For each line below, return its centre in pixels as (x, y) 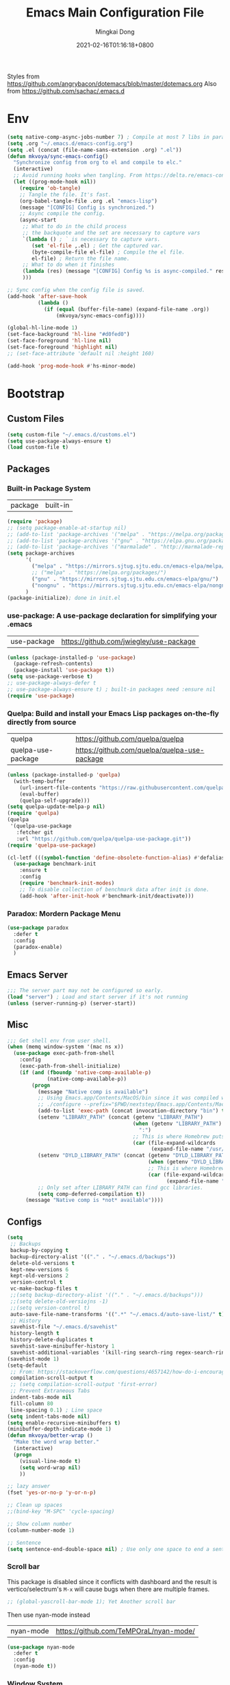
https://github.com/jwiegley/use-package (129, 641)
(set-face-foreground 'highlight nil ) (62, 347)
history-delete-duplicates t (52, 1340)
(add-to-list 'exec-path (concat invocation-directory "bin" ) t (131, 1111)
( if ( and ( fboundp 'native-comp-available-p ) (86, 1072)
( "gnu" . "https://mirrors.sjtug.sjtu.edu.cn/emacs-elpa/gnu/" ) (125, 579)
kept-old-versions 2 (39, 1276)
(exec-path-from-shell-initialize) (70, 1067)
